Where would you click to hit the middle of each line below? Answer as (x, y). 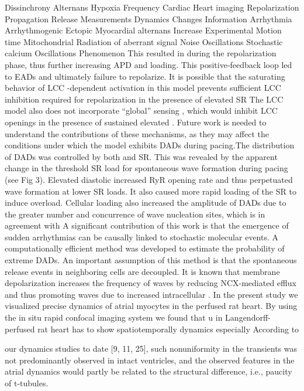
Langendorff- (248, 317)
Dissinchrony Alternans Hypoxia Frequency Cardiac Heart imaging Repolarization (152, 7)
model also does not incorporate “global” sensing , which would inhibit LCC (141, 110)
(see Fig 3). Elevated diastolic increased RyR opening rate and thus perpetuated (149, 179)
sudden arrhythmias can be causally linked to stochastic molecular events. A (142, 237)
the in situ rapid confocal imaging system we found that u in (114, 317)
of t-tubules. (27, 383)
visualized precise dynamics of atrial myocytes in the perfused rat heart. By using (151, 306)
